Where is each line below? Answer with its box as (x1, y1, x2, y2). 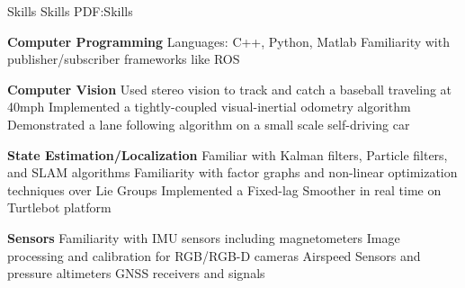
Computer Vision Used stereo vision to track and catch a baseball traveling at (7, 79, 452, 98)
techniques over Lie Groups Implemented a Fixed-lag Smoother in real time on (7, 180, 442, 199)
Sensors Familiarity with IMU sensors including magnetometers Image (7, 228, 400, 247)
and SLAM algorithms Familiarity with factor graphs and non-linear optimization (7, 163, 458, 182)
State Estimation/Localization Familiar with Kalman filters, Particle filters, (7, 145, 448, 164)
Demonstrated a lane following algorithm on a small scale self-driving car (7, 114, 410, 133)
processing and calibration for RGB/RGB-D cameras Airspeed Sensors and (7, 246, 421, 265)
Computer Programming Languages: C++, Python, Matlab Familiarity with (7, 31, 450, 50)
